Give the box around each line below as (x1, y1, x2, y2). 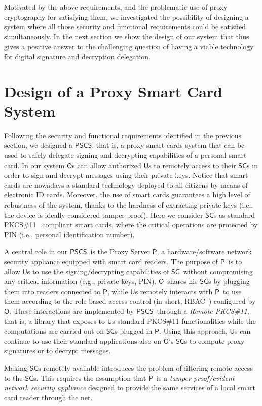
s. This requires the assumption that (33, 372, 146, 383)
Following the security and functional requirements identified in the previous (4, 130, 242, 140)
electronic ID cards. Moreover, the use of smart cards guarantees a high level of (4, 189, 250, 200)
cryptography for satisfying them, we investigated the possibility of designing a (4, 11, 249, 22)
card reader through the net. (4, 392, 93, 402)
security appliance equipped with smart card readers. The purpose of (4, 256, 218, 266)
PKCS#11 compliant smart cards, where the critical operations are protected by (4, 219, 258, 230)
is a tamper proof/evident (157, 372, 235, 383)
